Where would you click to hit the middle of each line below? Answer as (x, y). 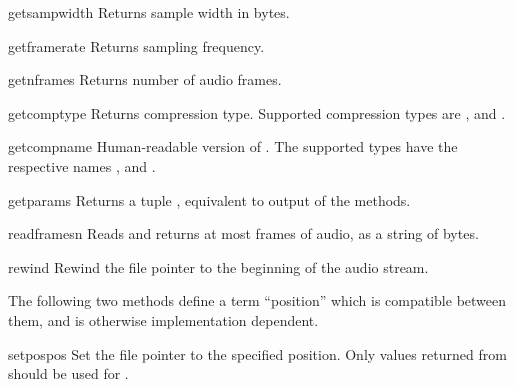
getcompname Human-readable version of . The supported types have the (233, 146)
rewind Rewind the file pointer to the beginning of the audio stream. (218, 266)
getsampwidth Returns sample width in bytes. (149, 12)
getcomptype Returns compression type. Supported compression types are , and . (257, 112)
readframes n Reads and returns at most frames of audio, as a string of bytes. (243, 233)
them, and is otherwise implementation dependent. (163, 319)
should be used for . (68, 373)
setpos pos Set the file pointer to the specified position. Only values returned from (257, 353)
